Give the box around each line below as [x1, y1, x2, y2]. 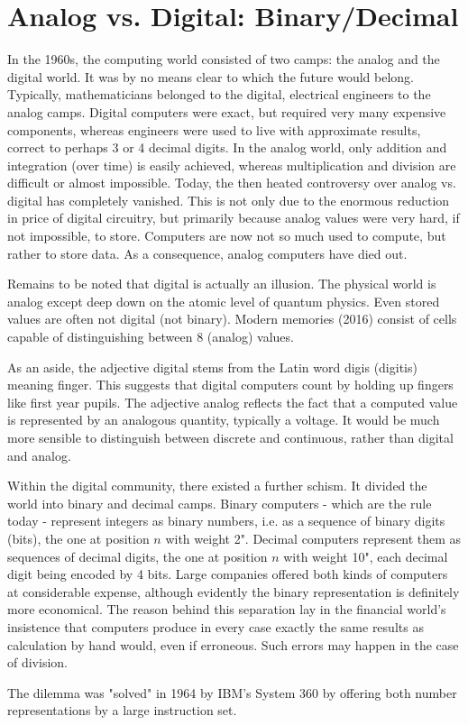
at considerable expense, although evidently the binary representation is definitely [7, 582, 460, 601]
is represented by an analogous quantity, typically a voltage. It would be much [7, 410, 440, 429]
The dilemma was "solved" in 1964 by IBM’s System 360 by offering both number [7, 683, 457, 702]
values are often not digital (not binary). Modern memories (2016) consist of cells [7, 309, 457, 328]
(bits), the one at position [7, 528, 150, 547]
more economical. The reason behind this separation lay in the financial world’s [7, 600, 446, 619]
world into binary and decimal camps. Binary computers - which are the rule [7, 493, 432, 512]
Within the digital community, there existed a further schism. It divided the [7, 476, 427, 495]
